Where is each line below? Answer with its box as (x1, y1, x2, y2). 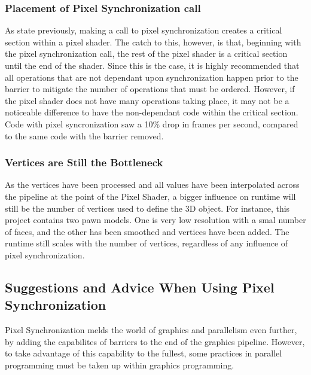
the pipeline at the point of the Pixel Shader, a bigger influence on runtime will (5, 190, 296, 202)
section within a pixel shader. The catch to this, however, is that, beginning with (5, 35, 301, 48)
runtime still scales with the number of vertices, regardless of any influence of (5, 237, 288, 249)
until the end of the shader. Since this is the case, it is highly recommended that (5, 59, 300, 71)
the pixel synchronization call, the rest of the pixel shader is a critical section (5, 47, 288, 60)
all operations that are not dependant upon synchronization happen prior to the (5, 71, 298, 83)
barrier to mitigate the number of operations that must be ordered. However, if (5, 83, 295, 95)
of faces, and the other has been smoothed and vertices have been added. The (5, 225, 289, 237)
